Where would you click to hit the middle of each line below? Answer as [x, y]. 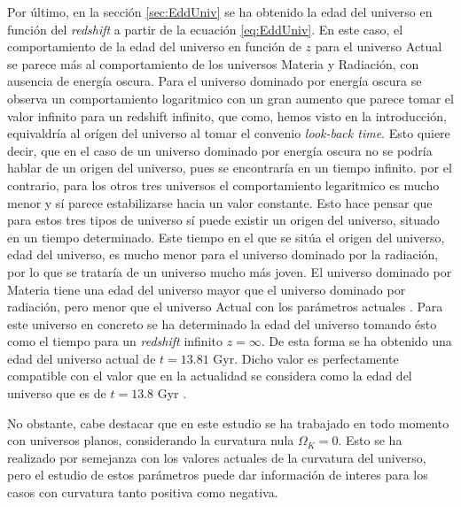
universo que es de [57, 393]
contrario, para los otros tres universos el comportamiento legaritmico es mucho [223, 184]
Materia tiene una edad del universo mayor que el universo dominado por [207, 289]
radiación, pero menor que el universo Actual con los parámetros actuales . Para [225, 307]
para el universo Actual [379, 46]
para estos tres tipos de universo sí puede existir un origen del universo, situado [223, 220]
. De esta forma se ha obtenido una [356, 341]
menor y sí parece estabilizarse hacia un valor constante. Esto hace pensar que [220, 202]
